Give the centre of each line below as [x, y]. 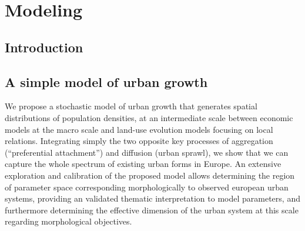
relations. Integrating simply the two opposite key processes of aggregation [139, 141]
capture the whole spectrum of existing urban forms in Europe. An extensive [143, 164]
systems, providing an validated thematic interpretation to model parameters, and [152, 198]
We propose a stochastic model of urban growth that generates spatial [131, 106]
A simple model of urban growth [106, 81]
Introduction [44, 47]
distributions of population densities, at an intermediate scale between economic [149, 117]
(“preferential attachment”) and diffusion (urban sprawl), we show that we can [147, 152]
